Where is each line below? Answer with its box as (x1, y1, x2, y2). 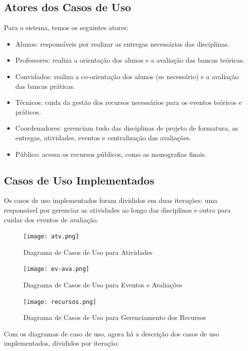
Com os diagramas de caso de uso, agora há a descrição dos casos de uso (4, 328, 219, 338)
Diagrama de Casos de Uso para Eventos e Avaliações (23, 280, 182, 290)
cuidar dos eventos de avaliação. (4, 214, 99, 224)
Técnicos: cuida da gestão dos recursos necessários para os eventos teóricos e (15, 97, 242, 107)
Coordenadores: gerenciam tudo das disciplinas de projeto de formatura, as (15, 123, 238, 133)
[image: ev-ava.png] (23, 266, 90, 273)
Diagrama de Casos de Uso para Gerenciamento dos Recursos (23, 312, 206, 322)
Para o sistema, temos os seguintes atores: (4, 22, 129, 33)
